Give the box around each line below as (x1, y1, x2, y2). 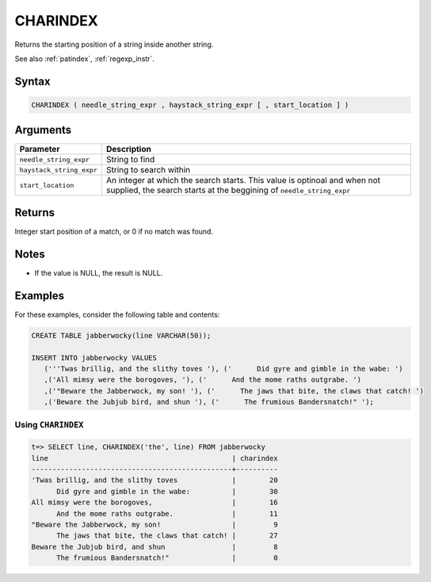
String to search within (105, 165, 191, 176)
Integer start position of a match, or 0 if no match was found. (14, 226, 214, 236)
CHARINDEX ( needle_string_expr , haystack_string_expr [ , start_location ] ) (31, 100, 349, 109)
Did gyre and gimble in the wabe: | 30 (56, 487, 278, 496)
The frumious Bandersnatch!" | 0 (56, 553, 278, 562)
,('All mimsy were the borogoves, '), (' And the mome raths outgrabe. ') (44, 375, 362, 384)
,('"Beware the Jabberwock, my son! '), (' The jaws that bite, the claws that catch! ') (44, 386, 424, 395)
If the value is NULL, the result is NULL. (34, 268, 163, 277)
